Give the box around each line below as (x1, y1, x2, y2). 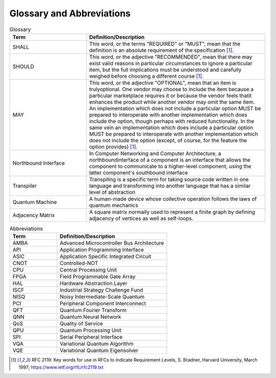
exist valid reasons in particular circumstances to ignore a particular (89, 59, 252, 66)
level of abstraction (89, 188, 135, 195)
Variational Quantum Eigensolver (59, 347, 139, 354)
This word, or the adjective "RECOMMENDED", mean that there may (89, 53, 252, 60)
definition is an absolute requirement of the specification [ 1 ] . (89, 47, 234, 54)
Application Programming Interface (59, 246, 144, 253)
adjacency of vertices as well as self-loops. (89, 215, 194, 222)
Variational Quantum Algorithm (59, 340, 134, 347)
